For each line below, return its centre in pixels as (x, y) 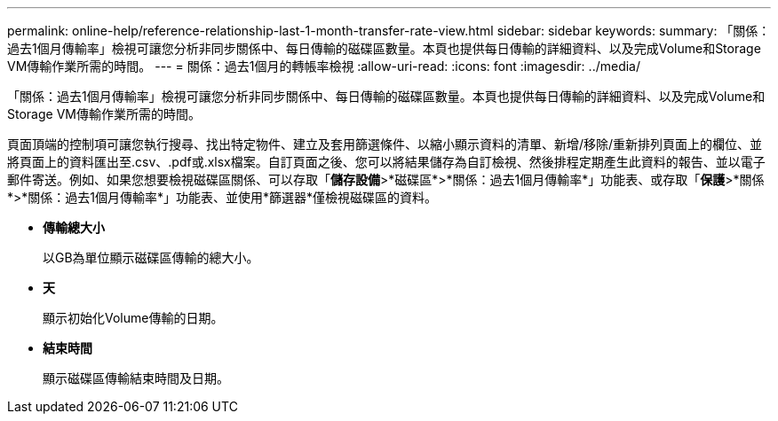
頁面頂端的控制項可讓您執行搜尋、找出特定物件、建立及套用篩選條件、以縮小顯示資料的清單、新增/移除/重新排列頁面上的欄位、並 (385, 144)
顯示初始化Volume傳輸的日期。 (133, 318)
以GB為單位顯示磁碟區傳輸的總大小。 (151, 257)
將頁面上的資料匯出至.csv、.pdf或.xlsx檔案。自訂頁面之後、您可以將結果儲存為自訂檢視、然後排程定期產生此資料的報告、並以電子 (386, 162)
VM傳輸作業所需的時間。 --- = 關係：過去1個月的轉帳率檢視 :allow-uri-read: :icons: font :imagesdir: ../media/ (324, 66)
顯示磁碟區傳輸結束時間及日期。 (136, 378)
